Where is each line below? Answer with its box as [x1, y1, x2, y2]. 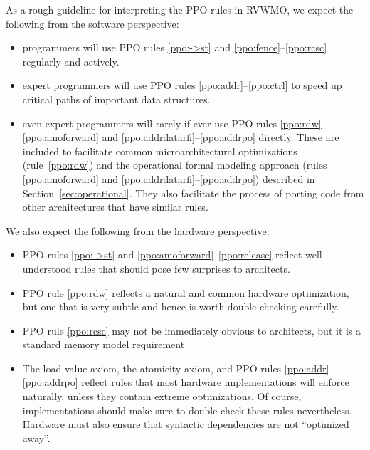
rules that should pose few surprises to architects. [75, 261, 290, 276]
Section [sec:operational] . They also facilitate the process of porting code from [22, 185, 364, 200]
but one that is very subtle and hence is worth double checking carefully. [22, 299, 339, 314]
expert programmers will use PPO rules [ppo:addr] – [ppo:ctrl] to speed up [22, 78, 342, 93]
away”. [22, 430, 51, 445]
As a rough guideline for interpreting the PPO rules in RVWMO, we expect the [6, 2, 354, 16]
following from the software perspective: [6, 16, 179, 31]
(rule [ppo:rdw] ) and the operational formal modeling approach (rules [22, 157, 327, 172]
